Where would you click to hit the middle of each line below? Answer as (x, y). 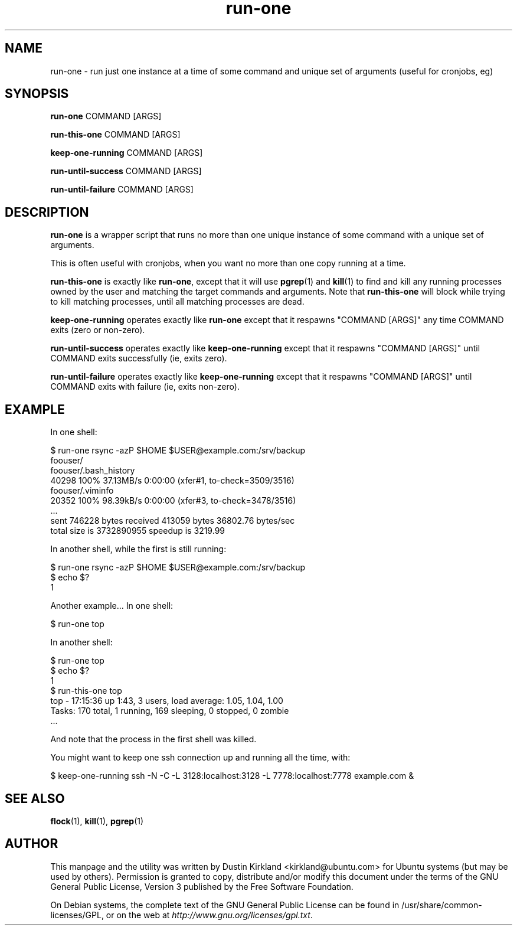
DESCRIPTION (47, 212)
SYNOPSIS (37, 94)
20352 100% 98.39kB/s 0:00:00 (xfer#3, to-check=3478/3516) (173, 501)
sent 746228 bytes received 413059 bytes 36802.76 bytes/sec (173, 521)
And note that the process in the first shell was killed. (153, 739)
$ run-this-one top (86, 691)
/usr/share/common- (442, 905)
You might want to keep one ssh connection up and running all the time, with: (200, 758)
